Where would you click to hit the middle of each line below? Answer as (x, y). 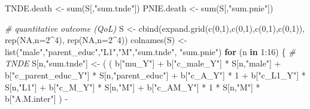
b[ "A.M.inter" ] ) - (37, 99)
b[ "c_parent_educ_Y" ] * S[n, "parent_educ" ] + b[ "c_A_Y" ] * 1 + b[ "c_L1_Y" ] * (155, 75)
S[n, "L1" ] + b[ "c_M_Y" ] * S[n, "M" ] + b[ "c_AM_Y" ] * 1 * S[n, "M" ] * (133, 87)
